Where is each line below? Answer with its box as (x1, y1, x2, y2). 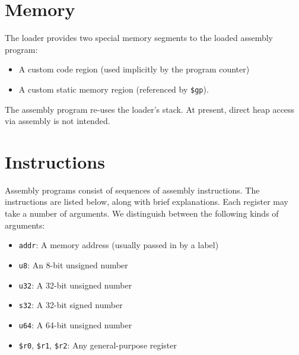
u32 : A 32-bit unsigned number (18, 278, 132, 291)
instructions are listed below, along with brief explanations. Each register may (5, 195, 288, 208)
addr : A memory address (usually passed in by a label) (18, 239, 219, 251)
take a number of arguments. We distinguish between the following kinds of (5, 207, 279, 220)
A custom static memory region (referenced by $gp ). (18, 83, 209, 95)
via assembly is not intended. (5, 115, 110, 127)
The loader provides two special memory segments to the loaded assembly (5, 31, 273, 44)
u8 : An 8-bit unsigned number (18, 258, 128, 271)
